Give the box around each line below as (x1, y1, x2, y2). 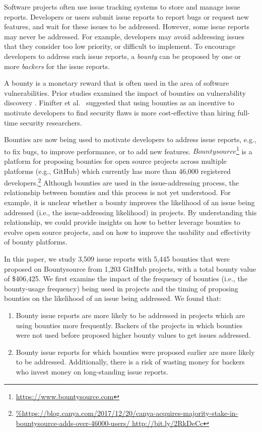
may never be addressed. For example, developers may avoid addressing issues (4, 31, 244, 41)
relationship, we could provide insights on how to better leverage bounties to (4, 217, 240, 227)
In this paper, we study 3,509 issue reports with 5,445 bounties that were (4, 253, 230, 264)
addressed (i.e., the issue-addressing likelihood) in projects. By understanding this (4, 207, 257, 217)
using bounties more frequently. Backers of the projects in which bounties (16, 320, 242, 330)
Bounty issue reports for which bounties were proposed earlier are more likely (16, 346, 255, 357)
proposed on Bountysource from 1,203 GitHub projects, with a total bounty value (4, 263, 256, 274)
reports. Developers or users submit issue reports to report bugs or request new (4, 11, 249, 22)
